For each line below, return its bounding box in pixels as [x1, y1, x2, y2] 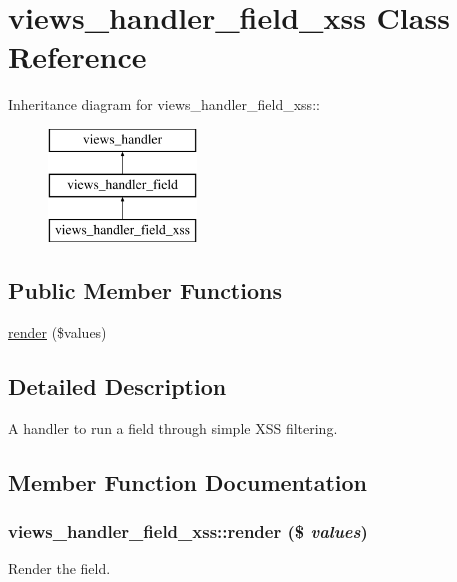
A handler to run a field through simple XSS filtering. [8, 417, 338, 438]
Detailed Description [8, 371, 227, 402]
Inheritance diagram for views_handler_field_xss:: [8, 94, 320, 115]
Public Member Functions [8, 275, 282, 306]
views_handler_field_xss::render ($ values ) [8, 519, 368, 544]
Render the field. [8, 558, 111, 579]
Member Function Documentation [8, 466, 368, 497]
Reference [8, 36, 147, 77]
